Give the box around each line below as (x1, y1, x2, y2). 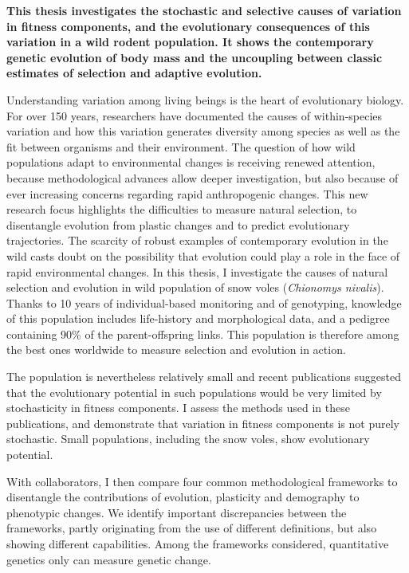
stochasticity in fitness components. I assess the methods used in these (6, 399, 350, 416)
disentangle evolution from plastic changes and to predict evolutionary (6, 216, 350, 233)
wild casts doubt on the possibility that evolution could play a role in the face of (6, 247, 400, 264)
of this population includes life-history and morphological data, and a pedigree (6, 310, 390, 327)
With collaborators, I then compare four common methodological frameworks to (6, 473, 398, 489)
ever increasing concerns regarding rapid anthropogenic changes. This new (6, 185, 368, 202)
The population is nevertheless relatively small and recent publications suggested (6, 368, 401, 385)
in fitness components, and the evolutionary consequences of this (6, 18, 370, 34)
